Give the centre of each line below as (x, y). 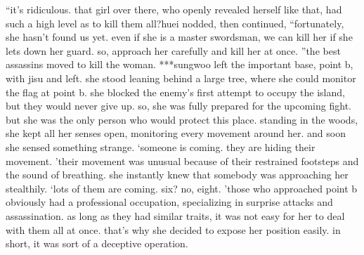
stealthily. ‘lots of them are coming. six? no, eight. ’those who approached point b (182, 188)
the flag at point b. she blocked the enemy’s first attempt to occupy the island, (175, 92)
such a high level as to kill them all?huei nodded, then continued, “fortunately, (175, 23)
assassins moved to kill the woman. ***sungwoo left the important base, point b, (180, 64)
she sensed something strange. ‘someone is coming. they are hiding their (161, 146)
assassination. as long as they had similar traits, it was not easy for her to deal (175, 215)
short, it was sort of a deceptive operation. (97, 243)
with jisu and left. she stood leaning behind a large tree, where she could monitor (181, 78)
